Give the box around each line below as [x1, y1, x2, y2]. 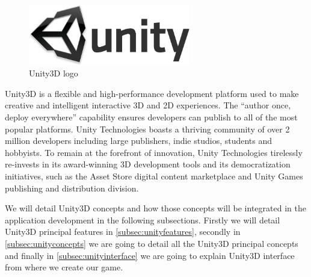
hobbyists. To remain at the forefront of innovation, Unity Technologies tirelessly [5, 146, 303, 158]
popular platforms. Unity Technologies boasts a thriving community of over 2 [5, 122, 290, 135]
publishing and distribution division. [5, 181, 139, 194]
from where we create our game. [5, 261, 123, 273]
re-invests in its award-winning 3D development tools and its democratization [5, 158, 291, 170]
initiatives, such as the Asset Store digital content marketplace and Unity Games [5, 169, 303, 182]
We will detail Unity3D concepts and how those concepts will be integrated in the [5, 202, 306, 214]
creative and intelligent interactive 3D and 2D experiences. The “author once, [5, 99, 291, 111]
